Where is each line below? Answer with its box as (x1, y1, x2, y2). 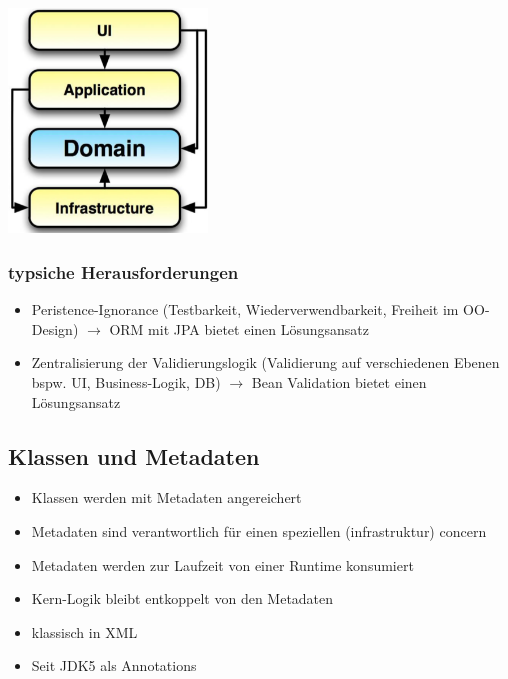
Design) (31, 318, 79, 339)
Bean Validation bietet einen (251, 372, 427, 393)
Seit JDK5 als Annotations (31, 655, 197, 676)
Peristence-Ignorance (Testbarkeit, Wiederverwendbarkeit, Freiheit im (31, 299, 459, 320)
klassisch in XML (31, 621, 138, 642)
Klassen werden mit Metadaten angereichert (31, 487, 302, 508)
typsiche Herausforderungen (8, 260, 239, 284)
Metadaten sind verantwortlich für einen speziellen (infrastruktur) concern (31, 521, 487, 542)
